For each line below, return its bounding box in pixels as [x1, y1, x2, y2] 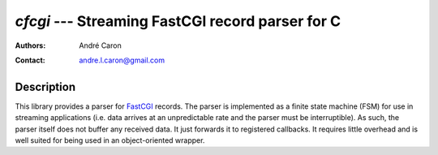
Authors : [15, 41, 46, 50]
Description [15, 80, 76, 93]
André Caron [79, 41, 122, 50]
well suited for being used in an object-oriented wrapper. [15, 136, 205, 145]
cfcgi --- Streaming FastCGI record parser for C [15, 12, 341, 30]
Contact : [15, 55, 46, 65]
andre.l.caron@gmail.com [79, 55, 165, 65]
